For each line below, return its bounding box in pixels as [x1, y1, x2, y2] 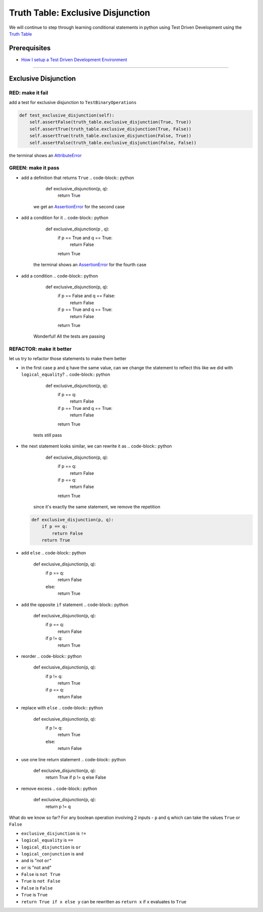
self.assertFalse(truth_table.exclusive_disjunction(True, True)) [29, 120, 192, 125]
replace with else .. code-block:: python [21, 705, 103, 711]
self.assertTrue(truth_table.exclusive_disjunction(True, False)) [29, 126, 192, 132]
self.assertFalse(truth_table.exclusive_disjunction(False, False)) [29, 140, 197, 145]
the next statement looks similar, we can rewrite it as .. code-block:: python [21, 443, 172, 449]
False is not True [21, 871, 61, 877]
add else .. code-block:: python [21, 550, 86, 556]
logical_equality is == [21, 837, 74, 843]
